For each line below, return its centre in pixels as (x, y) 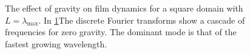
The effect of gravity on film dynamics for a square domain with (124, 8)
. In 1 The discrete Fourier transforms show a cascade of (142, 20)
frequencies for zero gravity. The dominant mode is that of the (121, 32)
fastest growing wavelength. (56, 43)
